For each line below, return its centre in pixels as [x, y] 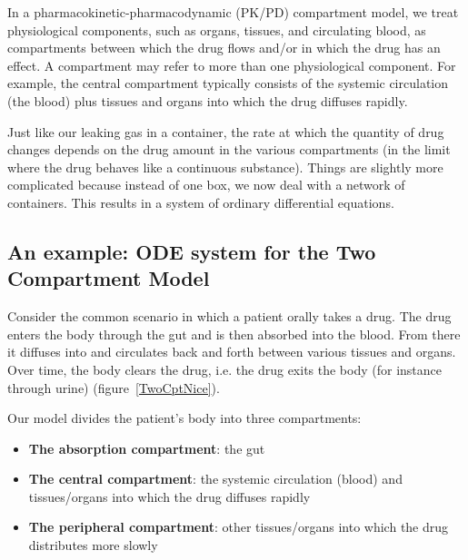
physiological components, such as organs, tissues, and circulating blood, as [217, 29]
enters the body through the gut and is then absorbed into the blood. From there [234, 334]
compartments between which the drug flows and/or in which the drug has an [224, 48]
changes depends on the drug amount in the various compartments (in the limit [229, 149]
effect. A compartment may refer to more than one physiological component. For [232, 65]
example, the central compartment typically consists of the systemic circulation [228, 83]
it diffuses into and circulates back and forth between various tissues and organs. [232, 352]
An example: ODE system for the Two [192, 251]
